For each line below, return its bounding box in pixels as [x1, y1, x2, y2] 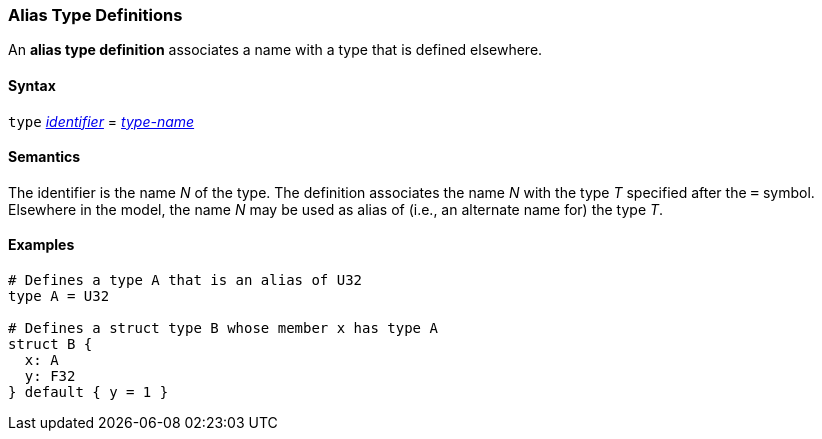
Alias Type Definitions [8, 5, 183, 25]
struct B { [8, 336, 93, 353]
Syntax [8, 76, 56, 94]
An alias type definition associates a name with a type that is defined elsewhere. [8, 41, 543, 59]
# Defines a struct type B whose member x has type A [8, 320, 438, 337]
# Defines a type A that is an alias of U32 [8, 272, 363, 289]
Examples [8, 236, 75, 254]
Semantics [8, 148, 81, 166]
